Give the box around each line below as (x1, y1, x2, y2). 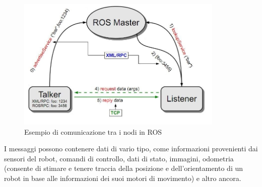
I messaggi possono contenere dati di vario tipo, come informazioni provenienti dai (4, 143, 258, 154)
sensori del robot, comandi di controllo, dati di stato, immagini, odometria (4, 153, 234, 163)
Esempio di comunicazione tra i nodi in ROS (24, 126, 162, 137)
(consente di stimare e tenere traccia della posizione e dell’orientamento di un (4, 163, 243, 173)
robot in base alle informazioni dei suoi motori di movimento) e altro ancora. (4, 173, 241, 183)
